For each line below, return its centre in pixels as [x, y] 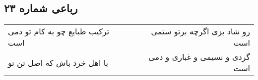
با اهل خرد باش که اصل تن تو [58, 62]
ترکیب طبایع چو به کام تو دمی [59, 31]
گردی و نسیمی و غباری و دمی [199, 57]
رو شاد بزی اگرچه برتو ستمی [200, 31]
